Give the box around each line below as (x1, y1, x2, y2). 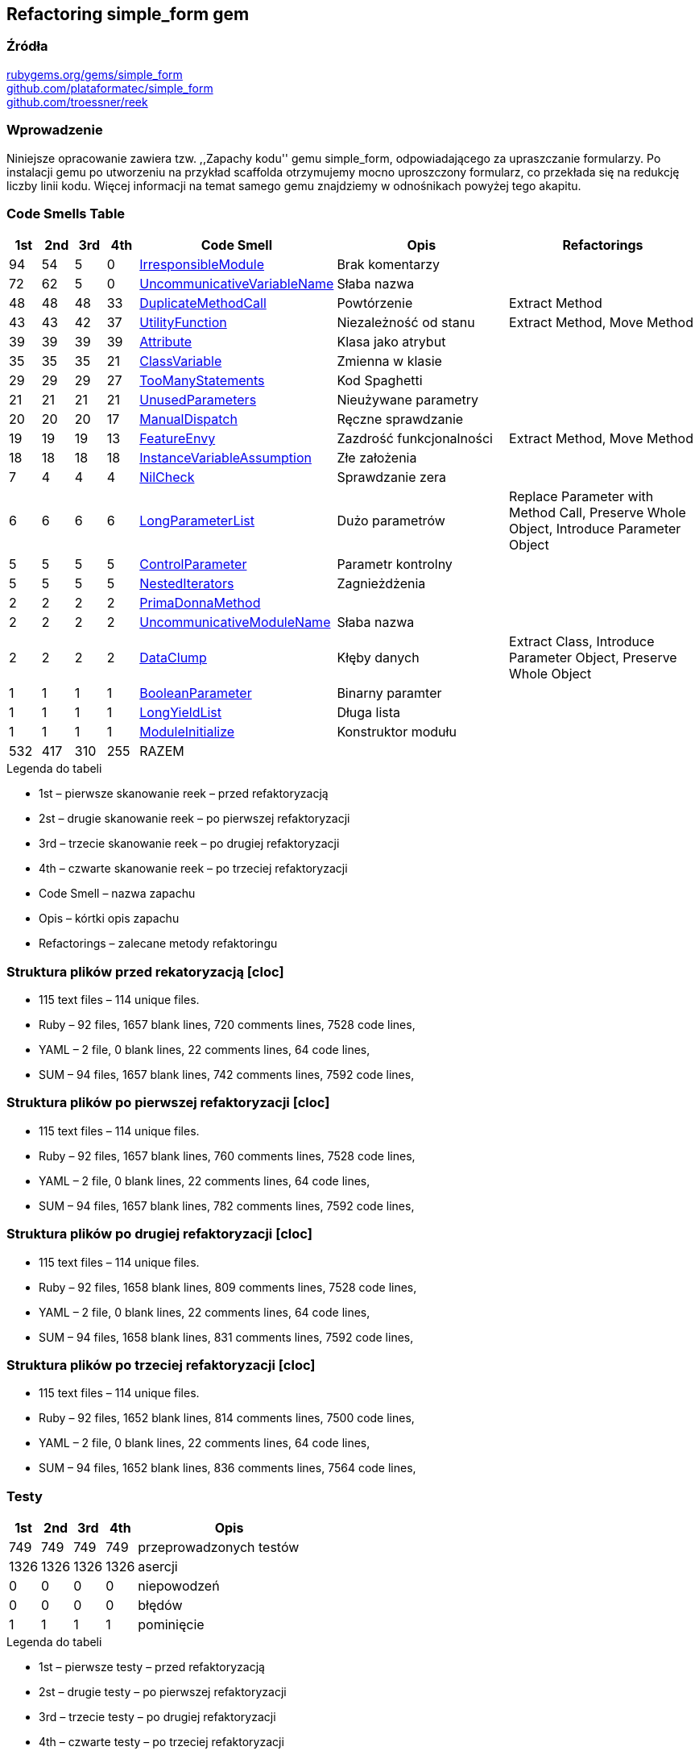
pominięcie (138, 1616, 205, 1633)
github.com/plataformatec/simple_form (6, 81, 213, 95)
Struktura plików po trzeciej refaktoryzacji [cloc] (6, 1356, 316, 1373)
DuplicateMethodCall (139, 295, 267, 312)
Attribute (139, 334, 192, 351)
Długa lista (337, 704, 401, 721)
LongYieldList (139, 704, 222, 721)
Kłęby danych (337, 649, 420, 666)
